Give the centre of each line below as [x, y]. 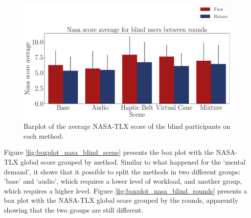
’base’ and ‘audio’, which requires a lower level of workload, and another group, [123, 181]
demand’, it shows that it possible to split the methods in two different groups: [122, 171]
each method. [44, 135]
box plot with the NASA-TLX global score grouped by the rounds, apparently [121, 200]
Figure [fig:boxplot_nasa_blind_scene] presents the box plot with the [109, 152]
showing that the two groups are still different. [74, 209]
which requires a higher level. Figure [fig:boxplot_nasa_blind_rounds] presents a [126, 190]
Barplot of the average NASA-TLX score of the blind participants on [127, 126]
